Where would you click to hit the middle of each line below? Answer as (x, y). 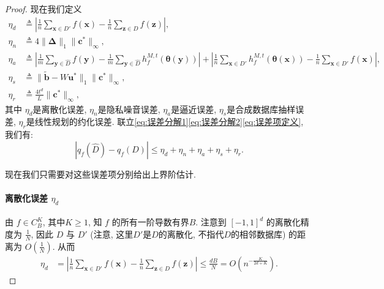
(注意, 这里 (112, 234)
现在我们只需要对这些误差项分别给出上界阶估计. (100, 174)
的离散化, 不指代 (191, 234)
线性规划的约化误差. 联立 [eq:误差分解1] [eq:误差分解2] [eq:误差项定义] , (169, 122)
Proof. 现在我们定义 (43, 9)
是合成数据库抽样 (261, 109)
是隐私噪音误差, (129, 109)
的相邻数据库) (258, 234)
